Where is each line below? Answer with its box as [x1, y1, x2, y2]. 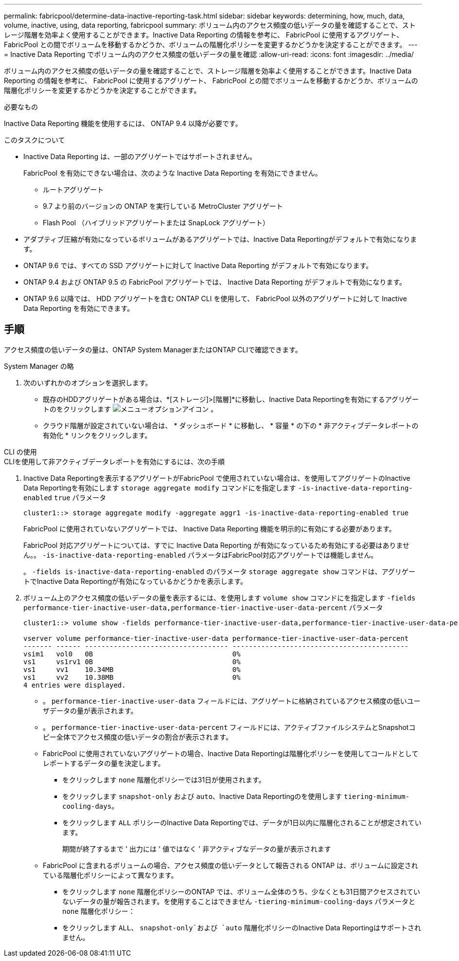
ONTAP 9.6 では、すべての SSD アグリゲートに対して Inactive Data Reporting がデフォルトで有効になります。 [23, 261, 373, 270]
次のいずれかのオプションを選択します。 [23, 378, 152, 387]
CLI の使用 [4, 447, 37, 456]
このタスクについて [4, 136, 65, 144]
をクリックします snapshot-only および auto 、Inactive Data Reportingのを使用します [62, 792, 342, 800]
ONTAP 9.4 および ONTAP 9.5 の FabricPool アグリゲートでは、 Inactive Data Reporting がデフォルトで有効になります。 [23, 278, 406, 286]
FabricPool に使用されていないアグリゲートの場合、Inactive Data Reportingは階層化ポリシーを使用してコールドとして [43, 749, 419, 758]
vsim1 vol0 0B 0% [23, 650, 241, 658]
